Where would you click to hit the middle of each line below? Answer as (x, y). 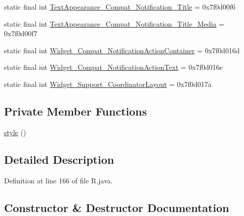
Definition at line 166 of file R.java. (58, 180)
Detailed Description (59, 159)
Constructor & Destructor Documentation (117, 207)
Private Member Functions (76, 111)
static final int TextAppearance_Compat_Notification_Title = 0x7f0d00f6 (120, 7)
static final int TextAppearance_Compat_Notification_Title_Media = (114, 23)
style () (15, 132)
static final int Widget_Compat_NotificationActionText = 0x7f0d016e (113, 67)
